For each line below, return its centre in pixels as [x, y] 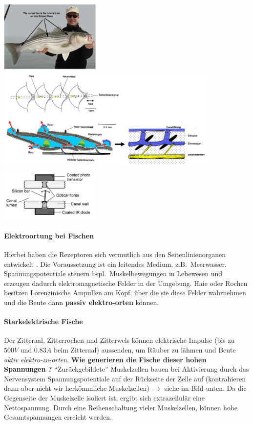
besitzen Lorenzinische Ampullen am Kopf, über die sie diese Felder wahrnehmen [125, 293]
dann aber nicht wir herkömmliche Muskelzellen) [77, 388]
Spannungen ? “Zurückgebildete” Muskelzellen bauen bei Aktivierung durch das [126, 369]
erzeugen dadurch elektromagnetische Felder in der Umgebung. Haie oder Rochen [126, 283]
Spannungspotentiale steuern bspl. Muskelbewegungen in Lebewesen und [113, 273]
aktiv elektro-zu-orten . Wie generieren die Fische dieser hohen [105, 359]
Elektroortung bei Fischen [49, 235]
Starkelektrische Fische [43, 321]
